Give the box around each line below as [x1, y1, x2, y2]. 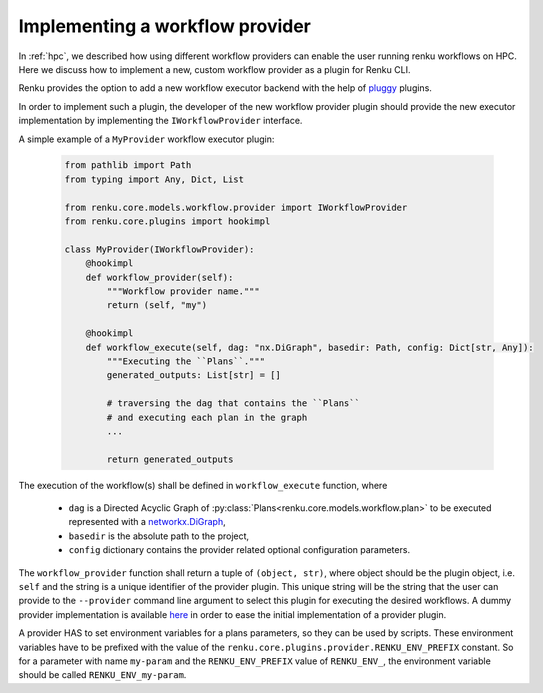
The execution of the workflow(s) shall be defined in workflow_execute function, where [18, 479, 388, 491]
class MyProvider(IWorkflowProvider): [64, 243, 255, 255]
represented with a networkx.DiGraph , [68, 516, 226, 528]
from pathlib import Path [64, 160, 192, 171]
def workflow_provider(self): [85, 271, 234, 283]
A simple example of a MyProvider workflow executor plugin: [18, 133, 275, 145]
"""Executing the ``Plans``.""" [106, 355, 265, 367]
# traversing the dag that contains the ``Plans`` [106, 398, 360, 409]
